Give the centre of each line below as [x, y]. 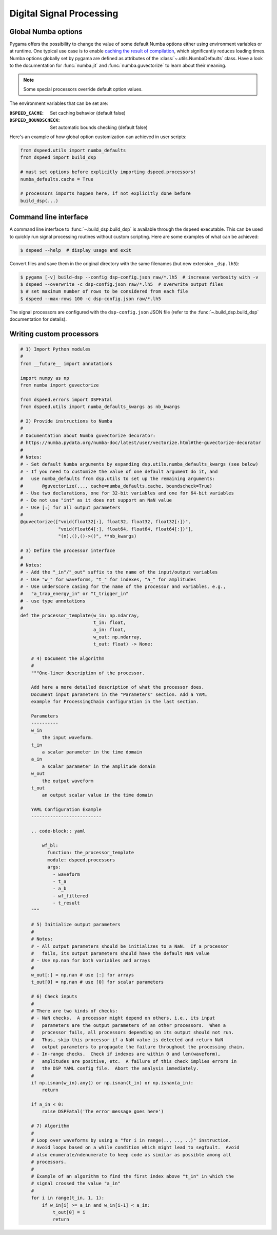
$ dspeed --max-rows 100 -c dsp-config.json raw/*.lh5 [91, 299]
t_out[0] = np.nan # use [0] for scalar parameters [97, 982]
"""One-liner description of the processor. [88, 673]
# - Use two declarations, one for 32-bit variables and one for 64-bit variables [127, 493]
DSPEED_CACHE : [26, 113]
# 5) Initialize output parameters [76, 925]
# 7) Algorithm [50, 1126]
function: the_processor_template [91, 853]
